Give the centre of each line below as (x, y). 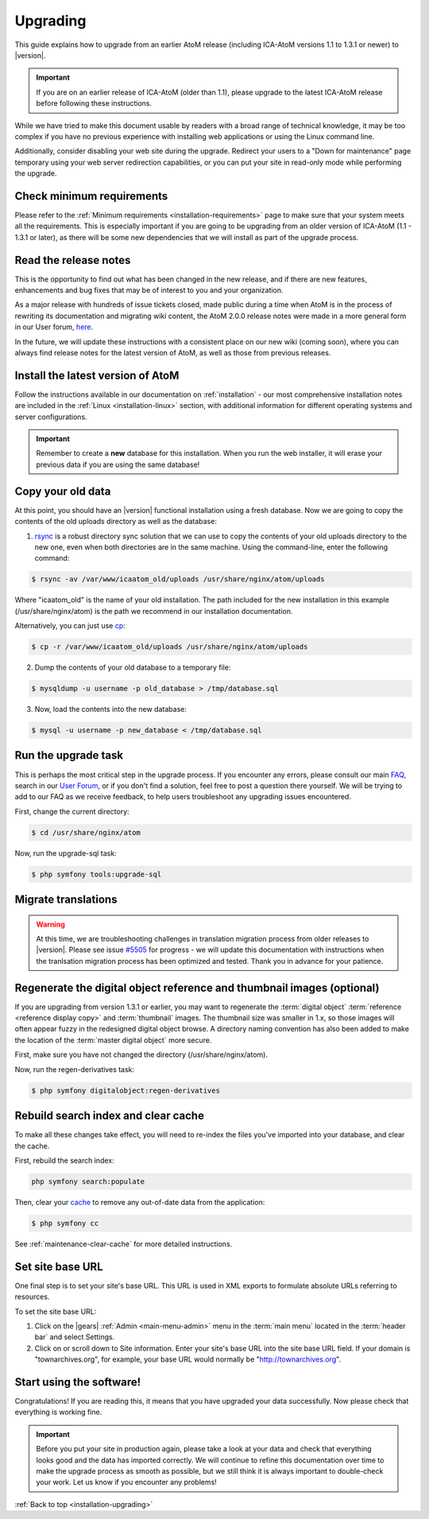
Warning (50, 924)
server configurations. (51, 417)
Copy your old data (63, 491)
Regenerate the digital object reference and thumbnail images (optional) (197, 987)
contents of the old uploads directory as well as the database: (116, 522)
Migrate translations (66, 900)
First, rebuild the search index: (64, 1160)
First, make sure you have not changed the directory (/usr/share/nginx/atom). (141, 1055)
